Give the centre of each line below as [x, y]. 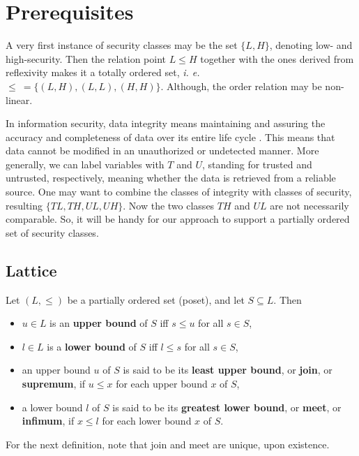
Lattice [31, 270]
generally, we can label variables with [85, 164]
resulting [24, 205]
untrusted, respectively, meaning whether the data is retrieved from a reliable [171, 178]
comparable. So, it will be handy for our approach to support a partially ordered [178, 219]
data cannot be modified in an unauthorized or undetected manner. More [162, 150]
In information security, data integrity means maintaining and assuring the [166, 123]
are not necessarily [310, 205]
